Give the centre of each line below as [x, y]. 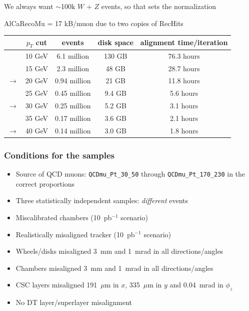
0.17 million [73, 118]
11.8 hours [184, 81]
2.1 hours [184, 118]
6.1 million [73, 55]
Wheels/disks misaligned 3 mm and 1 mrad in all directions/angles [119, 251]
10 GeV [36, 55]
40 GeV [36, 130]
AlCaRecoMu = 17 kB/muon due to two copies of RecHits [94, 23]
